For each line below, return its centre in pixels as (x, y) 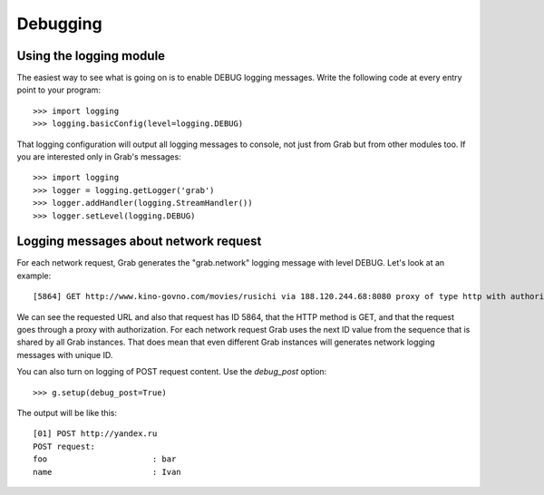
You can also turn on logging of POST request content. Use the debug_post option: (172, 372)
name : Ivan (107, 472)
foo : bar (105, 459)
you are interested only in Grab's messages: (99, 157)
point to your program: (59, 90)
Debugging (60, 24)
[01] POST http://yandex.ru (95, 434)
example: (34, 276)
